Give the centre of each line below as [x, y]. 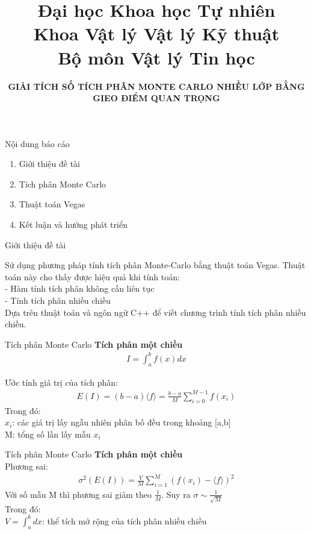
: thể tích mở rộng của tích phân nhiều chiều [125, 520]
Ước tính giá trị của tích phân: [61, 382]
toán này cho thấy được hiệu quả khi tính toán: [92, 276]
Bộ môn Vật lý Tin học [156, 57]
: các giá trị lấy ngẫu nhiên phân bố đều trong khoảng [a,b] [122, 422]
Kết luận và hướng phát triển [73, 225]
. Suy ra [176, 494]
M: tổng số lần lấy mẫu [48, 434]
